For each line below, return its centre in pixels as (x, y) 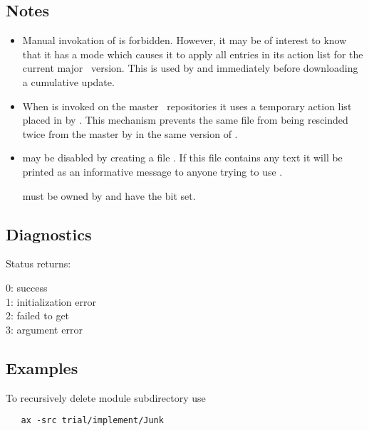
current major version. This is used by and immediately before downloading (190, 68)
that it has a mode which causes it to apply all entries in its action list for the (193, 54)
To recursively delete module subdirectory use (106, 397)
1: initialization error (51, 301)
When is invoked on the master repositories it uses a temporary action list (187, 106)
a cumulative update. (68, 81)
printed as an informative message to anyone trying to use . (152, 171)
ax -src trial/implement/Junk (92, 421)
